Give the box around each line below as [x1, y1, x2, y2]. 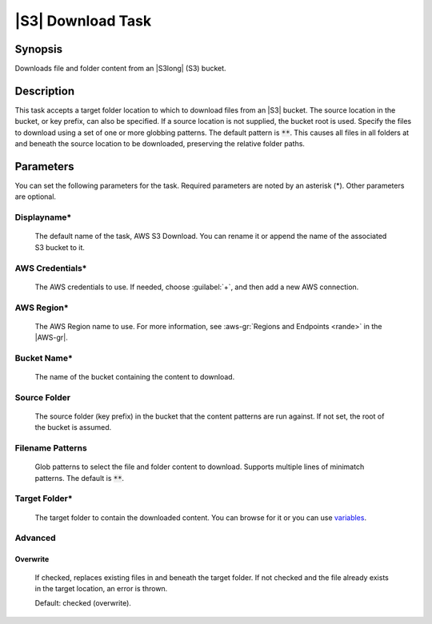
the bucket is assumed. [34, 423, 112, 432]
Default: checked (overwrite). [34, 598, 132, 608]
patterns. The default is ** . [34, 473, 124, 483]
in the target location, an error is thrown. [34, 584, 168, 594]
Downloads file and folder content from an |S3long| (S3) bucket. [14, 64, 227, 74]
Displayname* [14, 212, 72, 223]
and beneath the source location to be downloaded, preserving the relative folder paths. [14, 139, 306, 149]
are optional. [14, 192, 56, 201]
